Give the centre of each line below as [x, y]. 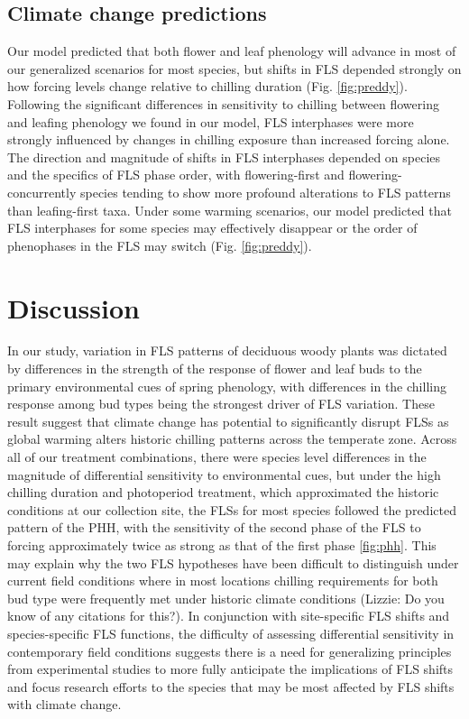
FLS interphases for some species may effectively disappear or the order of [212, 228]
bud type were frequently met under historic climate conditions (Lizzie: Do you [226, 598]
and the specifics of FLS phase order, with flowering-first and [176, 175]
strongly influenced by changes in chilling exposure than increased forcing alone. [229, 139]
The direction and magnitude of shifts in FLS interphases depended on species [224, 157]
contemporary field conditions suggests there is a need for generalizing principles [230, 651]
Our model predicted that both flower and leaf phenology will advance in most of [232, 51]
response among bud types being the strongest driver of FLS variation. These [221, 404]
